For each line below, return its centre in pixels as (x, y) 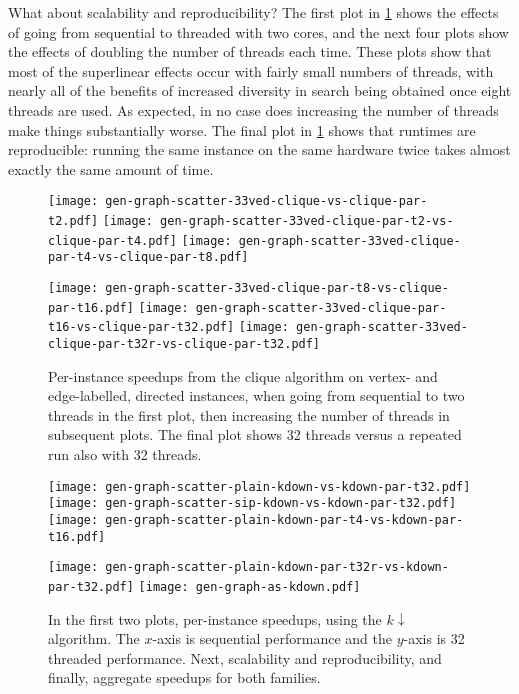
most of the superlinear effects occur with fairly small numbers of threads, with (251, 70)
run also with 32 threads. (125, 453)
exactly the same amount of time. (111, 168)
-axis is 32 (434, 638)
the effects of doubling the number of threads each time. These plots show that (250, 51)
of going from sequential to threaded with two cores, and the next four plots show (258, 31)
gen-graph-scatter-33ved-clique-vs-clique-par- (266, 201)
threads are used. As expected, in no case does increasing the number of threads (253, 109)
